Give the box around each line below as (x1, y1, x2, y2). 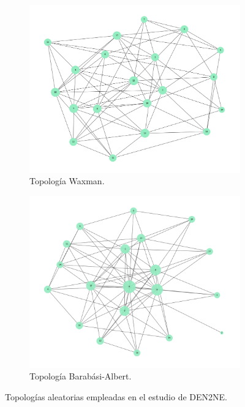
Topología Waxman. (29, 174, 105, 187)
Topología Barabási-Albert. (29, 370, 132, 383)
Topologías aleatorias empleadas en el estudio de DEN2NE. (5, 390, 227, 403)
